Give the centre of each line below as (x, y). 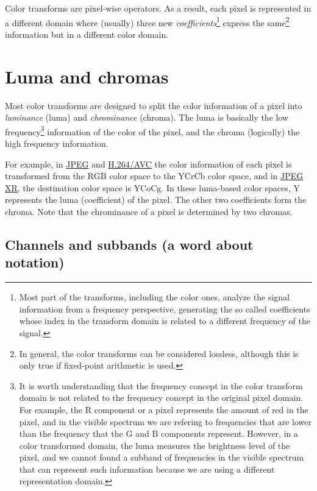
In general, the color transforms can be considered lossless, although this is (159, 353)
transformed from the (45, 176)
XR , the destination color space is (68, 187)
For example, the (51, 409)
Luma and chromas (87, 76)
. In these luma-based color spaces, (226, 187)
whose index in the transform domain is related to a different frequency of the (165, 321)
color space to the (142, 176)
